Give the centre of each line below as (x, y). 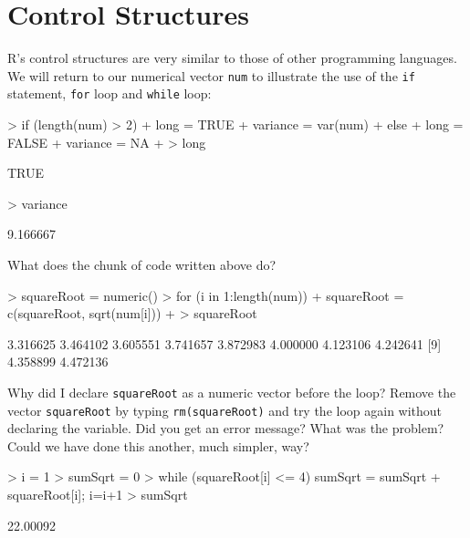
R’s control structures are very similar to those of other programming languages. (232, 58)
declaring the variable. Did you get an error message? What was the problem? (226, 428)
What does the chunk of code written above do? (142, 264)
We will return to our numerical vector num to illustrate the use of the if (211, 75)
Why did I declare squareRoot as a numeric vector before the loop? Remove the (232, 392)
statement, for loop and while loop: (110, 93)
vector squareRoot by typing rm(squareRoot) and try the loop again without (225, 410)
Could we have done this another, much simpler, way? (158, 445)
